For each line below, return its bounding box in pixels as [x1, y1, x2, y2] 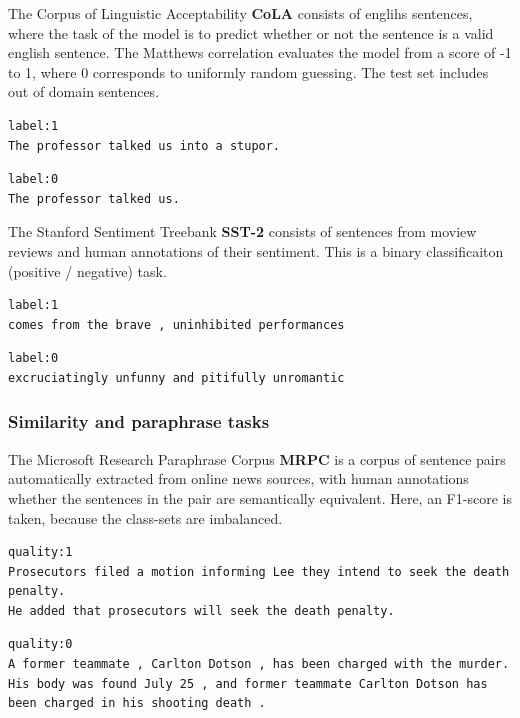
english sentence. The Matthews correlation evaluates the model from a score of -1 [8, 42, 512, 63]
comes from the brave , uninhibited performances [8, 317, 345, 332]
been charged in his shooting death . [8, 696, 266, 711]
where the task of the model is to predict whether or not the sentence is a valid [8, 22, 494, 43]
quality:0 [8, 637, 73, 652]
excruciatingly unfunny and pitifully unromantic [8, 370, 345, 385]
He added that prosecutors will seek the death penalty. [8, 603, 395, 618]
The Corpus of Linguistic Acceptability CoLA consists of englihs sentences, [8, 3, 473, 23]
